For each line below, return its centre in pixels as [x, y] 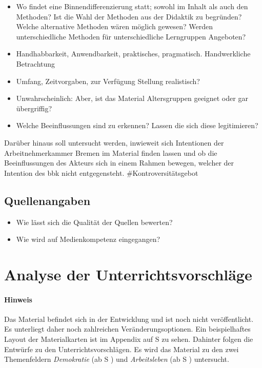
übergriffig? [34, 108]
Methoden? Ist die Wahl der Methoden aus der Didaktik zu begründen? [129, 16]
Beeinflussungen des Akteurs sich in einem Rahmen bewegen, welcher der [119, 163]
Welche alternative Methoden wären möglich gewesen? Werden [115, 26]
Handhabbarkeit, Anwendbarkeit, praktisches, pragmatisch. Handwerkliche [133, 54]
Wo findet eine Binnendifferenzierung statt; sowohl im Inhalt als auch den [132, 6]
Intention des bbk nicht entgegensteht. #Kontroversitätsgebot [101, 172]
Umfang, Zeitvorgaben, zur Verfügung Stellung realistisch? [108, 81]
